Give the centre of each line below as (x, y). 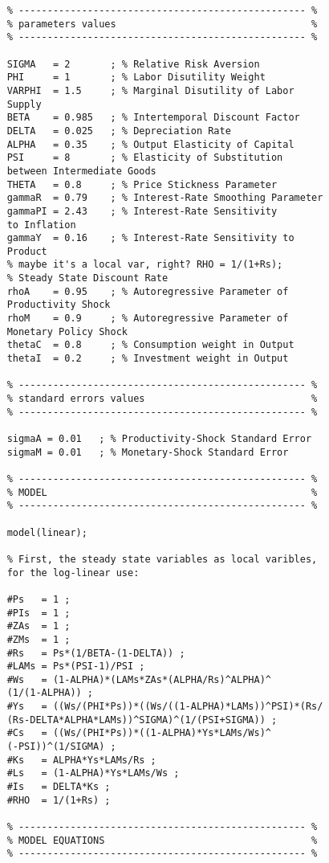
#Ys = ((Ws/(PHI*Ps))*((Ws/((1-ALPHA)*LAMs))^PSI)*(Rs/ (165, 707)
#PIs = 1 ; (39, 613)
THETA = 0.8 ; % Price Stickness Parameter (142, 184)
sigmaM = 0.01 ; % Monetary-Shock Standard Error (148, 452)
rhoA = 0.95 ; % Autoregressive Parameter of (148, 291)
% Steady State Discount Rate (87, 278)
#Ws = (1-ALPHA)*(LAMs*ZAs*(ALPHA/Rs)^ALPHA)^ (139, 679)
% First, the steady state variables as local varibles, (162, 559)
